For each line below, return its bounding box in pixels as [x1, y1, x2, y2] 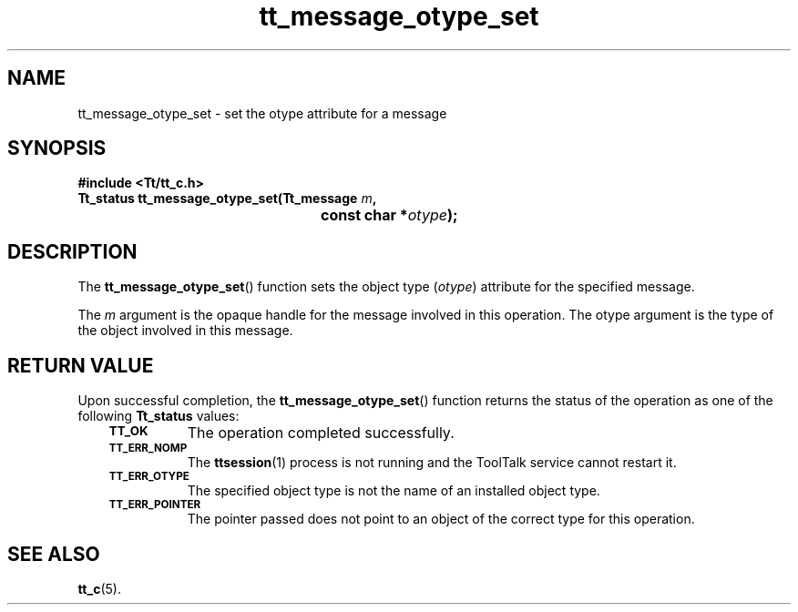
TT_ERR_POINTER [108, 498, 201, 512]
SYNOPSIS [7, 137, 107, 160]
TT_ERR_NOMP [108, 442, 188, 455]
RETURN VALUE [7, 353, 154, 377]
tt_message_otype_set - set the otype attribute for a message [77, 105, 447, 121]
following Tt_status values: [77, 408, 240, 424]
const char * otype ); [321, 206, 458, 225]
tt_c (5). [77, 580, 121, 597]
